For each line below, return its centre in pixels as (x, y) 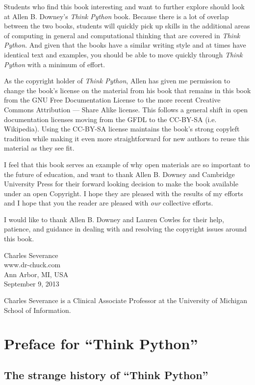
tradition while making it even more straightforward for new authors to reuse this (127, 138)
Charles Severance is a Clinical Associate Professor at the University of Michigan (126, 300)
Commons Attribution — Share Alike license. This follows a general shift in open (126, 109)
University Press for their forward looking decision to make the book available (121, 184)
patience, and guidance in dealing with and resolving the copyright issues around (126, 229)
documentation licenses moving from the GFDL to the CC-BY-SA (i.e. (110, 119)
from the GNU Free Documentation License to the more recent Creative (112, 100)
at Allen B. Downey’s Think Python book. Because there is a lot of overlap (116, 16)
